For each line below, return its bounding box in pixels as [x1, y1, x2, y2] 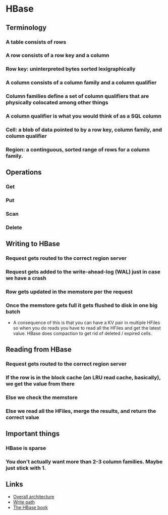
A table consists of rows [6, 38, 67, 46]
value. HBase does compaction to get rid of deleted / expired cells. [13, 330, 152, 337]
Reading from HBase [6, 345, 72, 353]
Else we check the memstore [6, 393, 78, 401]
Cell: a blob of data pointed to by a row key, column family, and [6, 126, 162, 133]
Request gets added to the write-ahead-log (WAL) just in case [6, 268, 161, 275]
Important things [6, 429, 60, 438]
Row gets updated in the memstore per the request [6, 288, 133, 295]
